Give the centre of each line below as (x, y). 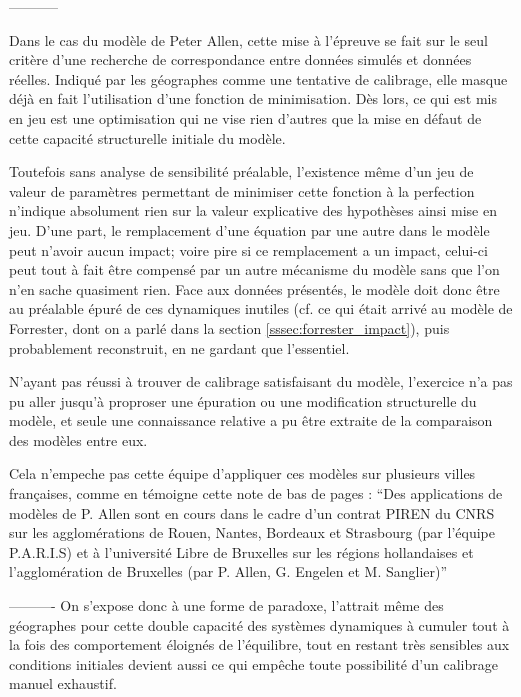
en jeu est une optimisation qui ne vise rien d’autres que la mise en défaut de (245, 117)
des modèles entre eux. (78, 439)
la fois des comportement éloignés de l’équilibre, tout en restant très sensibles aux (259, 644)
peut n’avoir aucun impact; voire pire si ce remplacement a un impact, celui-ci (248, 249)
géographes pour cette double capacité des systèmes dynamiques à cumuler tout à (259, 624)
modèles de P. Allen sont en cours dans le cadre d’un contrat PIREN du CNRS (252, 512)
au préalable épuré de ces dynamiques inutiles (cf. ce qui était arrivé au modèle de (261, 308)
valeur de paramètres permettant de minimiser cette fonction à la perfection (242, 190)
